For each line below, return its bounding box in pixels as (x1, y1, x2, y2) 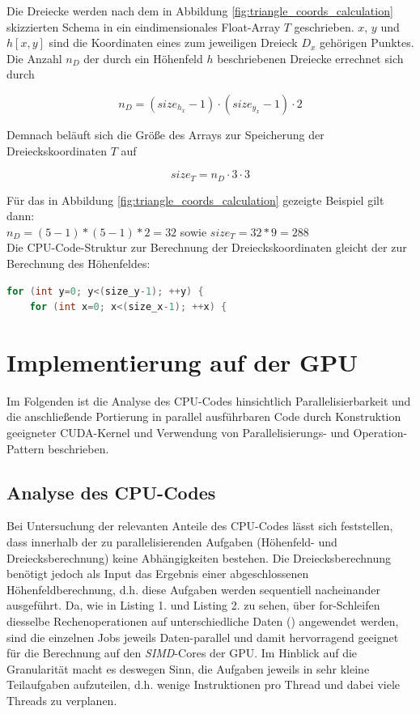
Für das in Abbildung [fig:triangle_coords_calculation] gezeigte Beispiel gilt (6, 191, 384, 208)
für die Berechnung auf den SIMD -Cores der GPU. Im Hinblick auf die (6, 644, 358, 661)
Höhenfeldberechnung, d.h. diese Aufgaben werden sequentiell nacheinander (6, 580, 380, 597)
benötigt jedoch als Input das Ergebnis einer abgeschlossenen (6, 565, 309, 582)
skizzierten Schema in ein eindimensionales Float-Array (6, 18, 281, 35)
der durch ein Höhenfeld (83, 49, 203, 66)
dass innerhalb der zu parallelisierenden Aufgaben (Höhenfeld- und (6, 533, 337, 550)
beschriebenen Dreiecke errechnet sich (217, 49, 404, 66)
